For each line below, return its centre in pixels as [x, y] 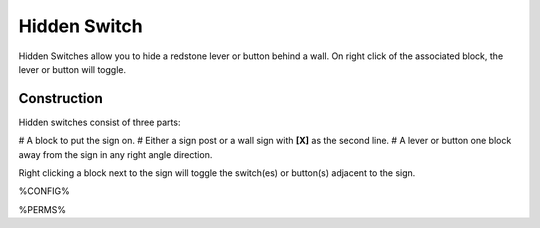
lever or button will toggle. [72, 69]
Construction [61, 98]
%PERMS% [42, 209]
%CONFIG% [44, 191]
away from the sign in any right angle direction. [115, 154]
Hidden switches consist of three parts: [99, 122]
